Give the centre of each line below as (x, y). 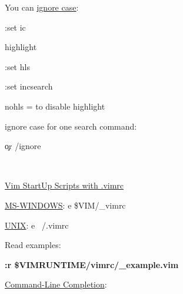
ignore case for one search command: (71, 126)
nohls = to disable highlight (55, 106)
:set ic (15, 27)
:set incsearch (29, 86)
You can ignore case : (42, 7)
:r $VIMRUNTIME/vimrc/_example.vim (92, 264)
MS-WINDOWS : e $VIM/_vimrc (65, 205)
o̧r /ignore (23, 146)
